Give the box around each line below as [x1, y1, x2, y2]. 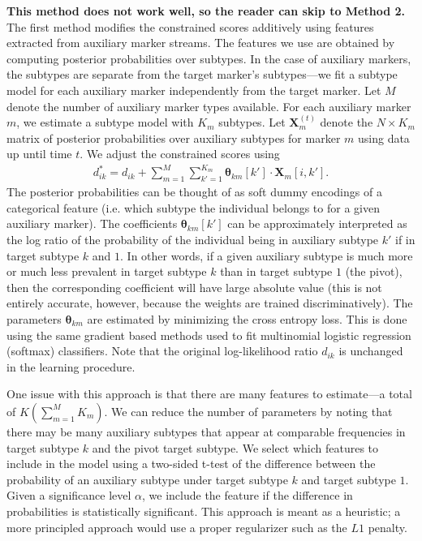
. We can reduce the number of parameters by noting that [104, 402, 393, 419]
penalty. [368, 518, 407, 535]
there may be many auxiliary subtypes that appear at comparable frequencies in [6, 423, 406, 440]
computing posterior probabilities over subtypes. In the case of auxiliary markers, [6, 49, 411, 67]
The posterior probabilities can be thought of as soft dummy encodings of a [6, 183, 382, 200]
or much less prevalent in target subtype [6, 263, 207, 280]
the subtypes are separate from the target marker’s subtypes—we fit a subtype [6, 66, 398, 83]
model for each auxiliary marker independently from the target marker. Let [6, 81, 381, 98]
